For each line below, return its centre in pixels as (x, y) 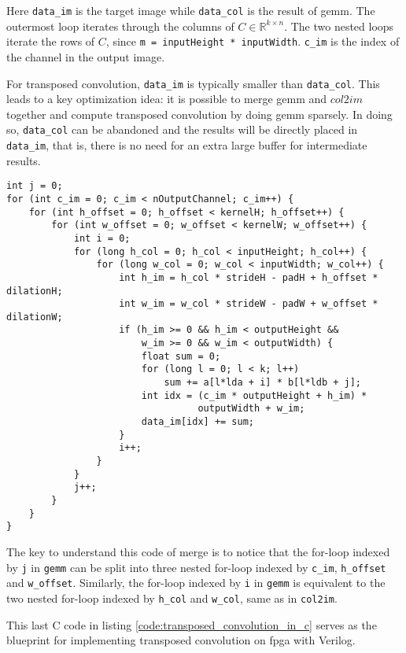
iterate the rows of (51, 41)
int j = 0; (35, 186)
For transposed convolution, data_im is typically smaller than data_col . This (193, 83)
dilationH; (35, 291)
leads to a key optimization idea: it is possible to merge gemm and (167, 99)
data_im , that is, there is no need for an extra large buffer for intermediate (187, 145)
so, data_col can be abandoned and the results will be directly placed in (182, 129)
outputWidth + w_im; (251, 409)
